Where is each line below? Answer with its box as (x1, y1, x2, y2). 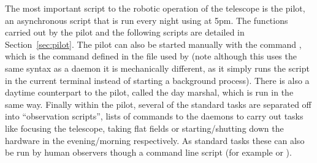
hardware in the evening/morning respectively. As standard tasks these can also (5, 134, 305, 146)
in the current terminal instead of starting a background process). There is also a (5, 74, 310, 86)
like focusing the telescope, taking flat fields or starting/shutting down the (5, 121, 284, 134)
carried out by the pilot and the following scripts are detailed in (5, 26, 245, 39)
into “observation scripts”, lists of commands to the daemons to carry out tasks (5, 110, 304, 123)
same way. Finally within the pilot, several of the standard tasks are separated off (5, 97, 311, 110)
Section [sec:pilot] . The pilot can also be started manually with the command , (5, 37, 302, 50)
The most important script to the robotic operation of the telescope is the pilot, (5, 2, 305, 14)
